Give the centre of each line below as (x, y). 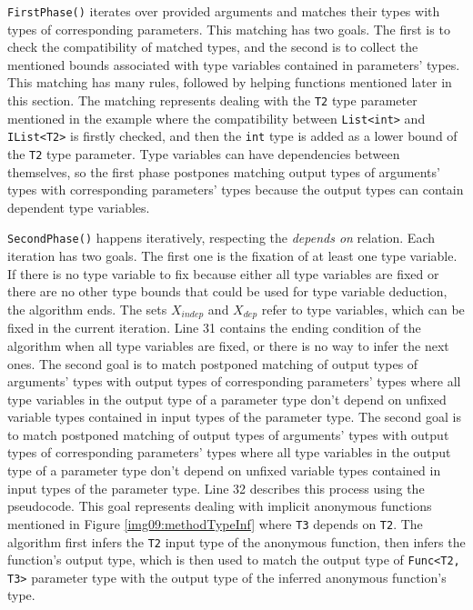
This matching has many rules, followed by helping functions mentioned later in (230, 82)
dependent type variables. (79, 207)
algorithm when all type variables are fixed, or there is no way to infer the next (228, 345)
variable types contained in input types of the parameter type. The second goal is (234, 417)
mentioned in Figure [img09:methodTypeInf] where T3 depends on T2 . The (215, 523)
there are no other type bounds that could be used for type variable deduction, (227, 291)
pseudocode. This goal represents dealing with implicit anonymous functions (220, 506)
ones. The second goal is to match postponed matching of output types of (213, 363)
